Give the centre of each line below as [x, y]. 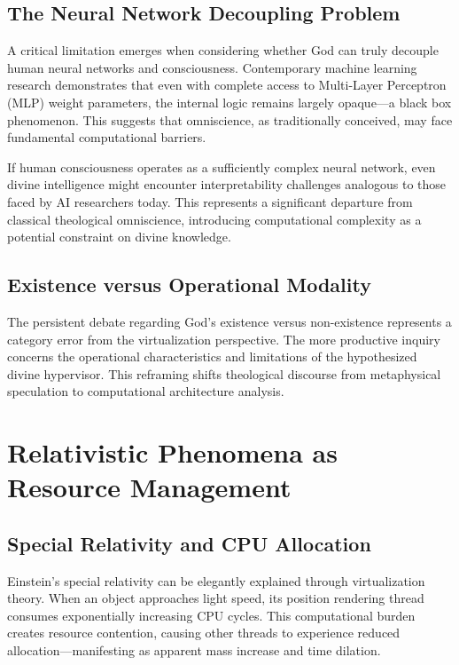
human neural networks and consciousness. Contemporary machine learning [212, 67]
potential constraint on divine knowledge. [119, 237]
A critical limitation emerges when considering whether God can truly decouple [223, 50]
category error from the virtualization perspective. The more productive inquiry [224, 339]
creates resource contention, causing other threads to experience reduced [204, 633]
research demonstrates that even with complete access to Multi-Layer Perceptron [227, 85]
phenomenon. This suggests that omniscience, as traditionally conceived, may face [230, 119]
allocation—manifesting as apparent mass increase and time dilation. [194, 650]
